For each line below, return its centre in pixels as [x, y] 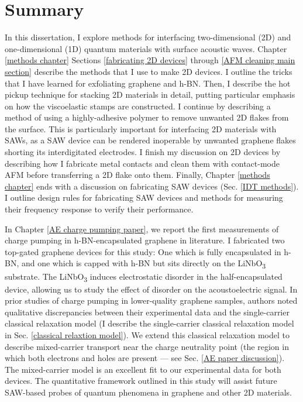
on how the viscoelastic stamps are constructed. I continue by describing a [138, 106]
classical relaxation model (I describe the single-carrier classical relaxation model [149, 323]
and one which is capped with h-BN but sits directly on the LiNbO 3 [144, 264]
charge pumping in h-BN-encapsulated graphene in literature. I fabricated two [145, 240]
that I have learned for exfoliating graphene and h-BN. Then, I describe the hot [148, 83]
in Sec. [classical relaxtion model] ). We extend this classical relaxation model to [147, 335]
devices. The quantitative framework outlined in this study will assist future [141, 381]
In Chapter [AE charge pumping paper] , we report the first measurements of [142, 229]
